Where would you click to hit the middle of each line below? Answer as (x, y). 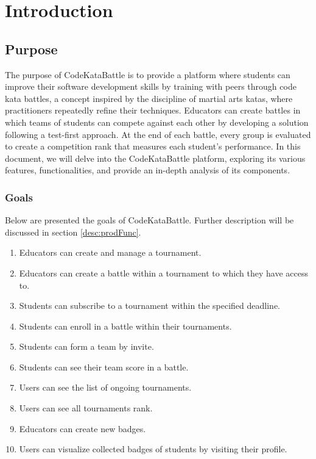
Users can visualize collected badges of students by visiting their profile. (153, 449)
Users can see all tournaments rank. (86, 408)
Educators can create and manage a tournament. (110, 252)
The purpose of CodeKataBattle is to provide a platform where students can (148, 74)
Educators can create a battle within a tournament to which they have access (163, 273)
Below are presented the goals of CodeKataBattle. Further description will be (149, 220)
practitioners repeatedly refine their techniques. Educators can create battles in (153, 110)
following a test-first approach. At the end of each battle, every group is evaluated (158, 134)
